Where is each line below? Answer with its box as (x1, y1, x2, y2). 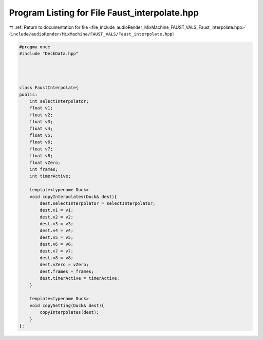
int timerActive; (29, 173, 71, 179)
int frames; (29, 166, 58, 172)
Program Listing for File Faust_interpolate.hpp (9, 7, 199, 18)
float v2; (29, 112, 53, 118)
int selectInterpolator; (29, 99, 89, 104)
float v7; (29, 146, 53, 152)
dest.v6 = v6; (39, 241, 74, 247)
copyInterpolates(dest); (39, 309, 99, 315)
